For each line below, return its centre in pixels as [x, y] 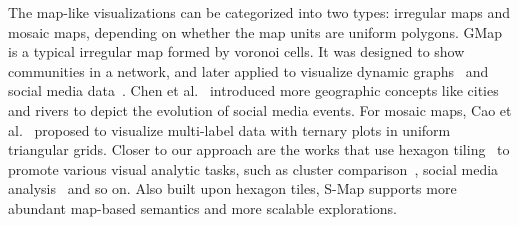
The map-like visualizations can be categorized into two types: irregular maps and [259, 12]
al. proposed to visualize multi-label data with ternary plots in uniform [229, 129]
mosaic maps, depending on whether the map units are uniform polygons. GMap [255, 31]
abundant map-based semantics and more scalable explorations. [202, 207]
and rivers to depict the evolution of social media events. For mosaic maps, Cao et [260, 109]
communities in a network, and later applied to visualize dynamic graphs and [248, 70]
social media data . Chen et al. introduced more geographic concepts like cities [253, 90]
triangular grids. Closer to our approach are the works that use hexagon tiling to [259, 149]
